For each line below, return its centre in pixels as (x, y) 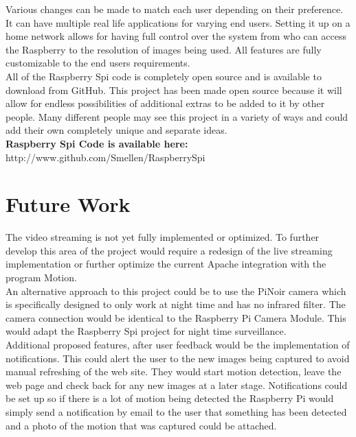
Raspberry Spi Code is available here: (97, 143)
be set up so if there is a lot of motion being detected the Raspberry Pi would (170, 398)
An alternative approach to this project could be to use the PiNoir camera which (176, 291)
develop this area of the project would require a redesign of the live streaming (169, 250)
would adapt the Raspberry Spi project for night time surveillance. (146, 331)
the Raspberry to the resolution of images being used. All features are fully (164, 49)
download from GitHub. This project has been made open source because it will (174, 90)
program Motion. (41, 277)
